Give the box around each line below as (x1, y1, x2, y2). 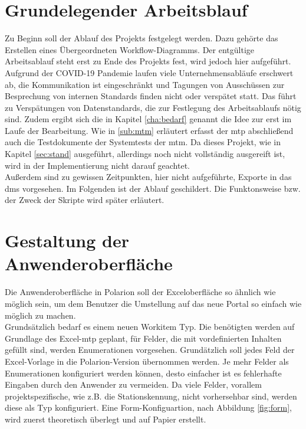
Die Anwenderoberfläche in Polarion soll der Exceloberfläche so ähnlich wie (5, 286, 276, 298)
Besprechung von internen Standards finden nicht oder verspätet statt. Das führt (5, 90, 297, 102)
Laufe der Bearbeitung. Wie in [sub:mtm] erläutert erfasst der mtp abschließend (5, 124, 294, 136)
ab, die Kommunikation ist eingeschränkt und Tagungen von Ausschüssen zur (5, 78, 285, 90)
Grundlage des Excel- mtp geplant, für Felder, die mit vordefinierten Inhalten (5, 332, 282, 344)
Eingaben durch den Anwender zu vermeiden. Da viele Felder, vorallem (5, 378, 262, 391)
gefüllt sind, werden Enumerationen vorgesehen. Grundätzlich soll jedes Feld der (5, 343, 295, 356)
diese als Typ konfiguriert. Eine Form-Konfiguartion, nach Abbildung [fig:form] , (5, 401, 292, 414)
